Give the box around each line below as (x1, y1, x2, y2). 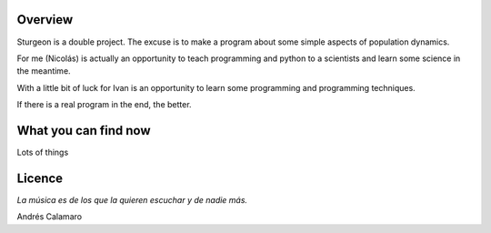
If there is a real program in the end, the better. (16, 99, 192, 110)
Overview (16, 12, 74, 27)
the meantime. (16, 66, 72, 76)
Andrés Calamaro (16, 211, 82, 222)
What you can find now (16, 123, 151, 138)
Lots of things (16, 147, 69, 157)
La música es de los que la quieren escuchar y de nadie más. (16, 194, 248, 205)
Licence (16, 170, 64, 186)
